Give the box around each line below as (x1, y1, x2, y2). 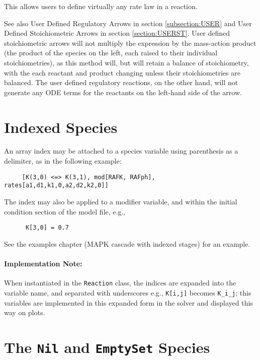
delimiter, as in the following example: (4, 156, 122, 166)
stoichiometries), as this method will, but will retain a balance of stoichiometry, (4, 57, 249, 67)
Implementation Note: (4, 258, 82, 268)
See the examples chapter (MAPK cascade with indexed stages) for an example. (4, 238, 250, 249)
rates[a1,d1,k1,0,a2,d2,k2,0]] (4, 182, 109, 189)
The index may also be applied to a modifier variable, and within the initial (4, 196, 237, 206)
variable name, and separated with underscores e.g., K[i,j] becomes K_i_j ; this (4, 287, 251, 298)
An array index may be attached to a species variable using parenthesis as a (4, 146, 238, 156)
